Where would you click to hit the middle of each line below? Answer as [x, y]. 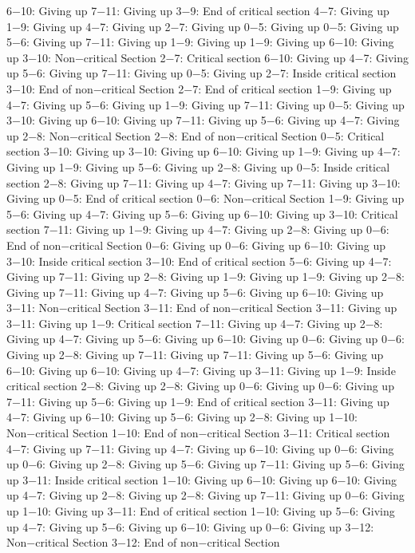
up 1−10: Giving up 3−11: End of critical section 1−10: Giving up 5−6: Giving [201, 511]
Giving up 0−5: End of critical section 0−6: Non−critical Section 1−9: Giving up [206, 198]
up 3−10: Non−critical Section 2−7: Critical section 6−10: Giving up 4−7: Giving [208, 57]
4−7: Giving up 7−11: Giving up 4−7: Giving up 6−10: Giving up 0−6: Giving [200, 448]
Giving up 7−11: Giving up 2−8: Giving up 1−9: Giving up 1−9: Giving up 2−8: [206, 276]
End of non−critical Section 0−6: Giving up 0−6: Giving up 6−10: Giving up [196, 245]
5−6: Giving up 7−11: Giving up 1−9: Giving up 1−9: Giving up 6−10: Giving [200, 42]
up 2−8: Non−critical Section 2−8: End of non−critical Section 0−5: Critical [196, 135]
